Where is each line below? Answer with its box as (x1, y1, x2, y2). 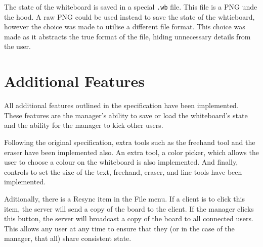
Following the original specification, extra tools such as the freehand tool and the (4, 136, 255, 147)
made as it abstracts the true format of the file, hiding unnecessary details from (4, 31, 251, 41)
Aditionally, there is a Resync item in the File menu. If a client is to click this (4, 193, 245, 204)
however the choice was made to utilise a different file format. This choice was (4, 21, 245, 32)
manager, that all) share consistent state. (4, 233, 131, 243)
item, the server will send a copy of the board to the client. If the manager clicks (4, 203, 254, 214)
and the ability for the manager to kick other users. (4, 120, 163, 130)
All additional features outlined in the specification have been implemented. (4, 100, 239, 111)
